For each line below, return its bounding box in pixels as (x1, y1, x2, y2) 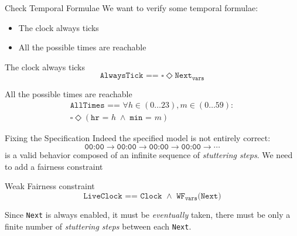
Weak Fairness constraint (5, 180, 95, 192)
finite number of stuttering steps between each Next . (5, 220, 192, 232)
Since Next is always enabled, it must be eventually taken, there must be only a (5, 208, 291, 220)
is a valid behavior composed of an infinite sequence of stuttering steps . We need (5, 149, 293, 161)
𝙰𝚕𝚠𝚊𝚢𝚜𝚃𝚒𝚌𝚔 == (100, 71, 159, 80)
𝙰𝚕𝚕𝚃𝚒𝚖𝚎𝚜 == (70, 101, 120, 110)
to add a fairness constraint (5, 160, 103, 172)
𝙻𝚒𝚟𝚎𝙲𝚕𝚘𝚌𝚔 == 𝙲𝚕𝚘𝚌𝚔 (83, 191, 162, 200)
